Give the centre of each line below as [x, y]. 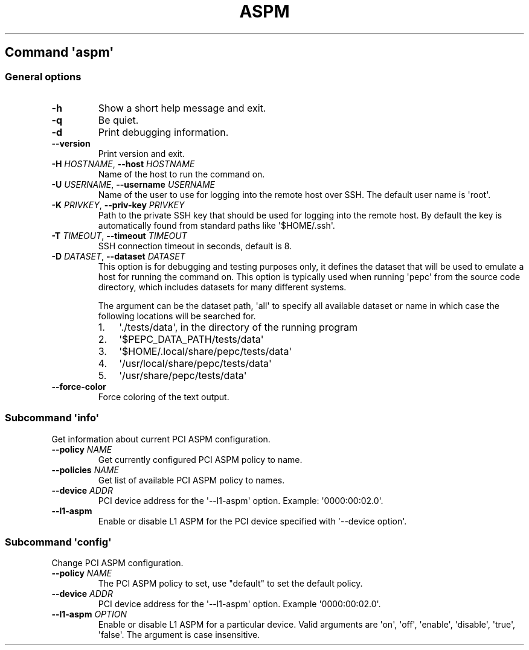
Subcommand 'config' [58, 542]
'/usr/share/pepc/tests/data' [183, 375]
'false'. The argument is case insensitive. [179, 635]
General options [43, 76]
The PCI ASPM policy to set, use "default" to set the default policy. [230, 584]
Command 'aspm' [59, 53]
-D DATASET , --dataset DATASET [118, 256]
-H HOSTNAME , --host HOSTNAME [123, 164]
